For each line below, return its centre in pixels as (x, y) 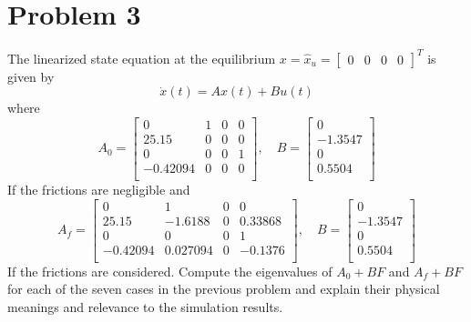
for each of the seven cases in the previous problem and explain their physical (224, 289)
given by (31, 76)
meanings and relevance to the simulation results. (145, 306)
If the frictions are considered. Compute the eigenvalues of (170, 271)
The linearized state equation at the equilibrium (142, 58)
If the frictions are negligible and (99, 189)
